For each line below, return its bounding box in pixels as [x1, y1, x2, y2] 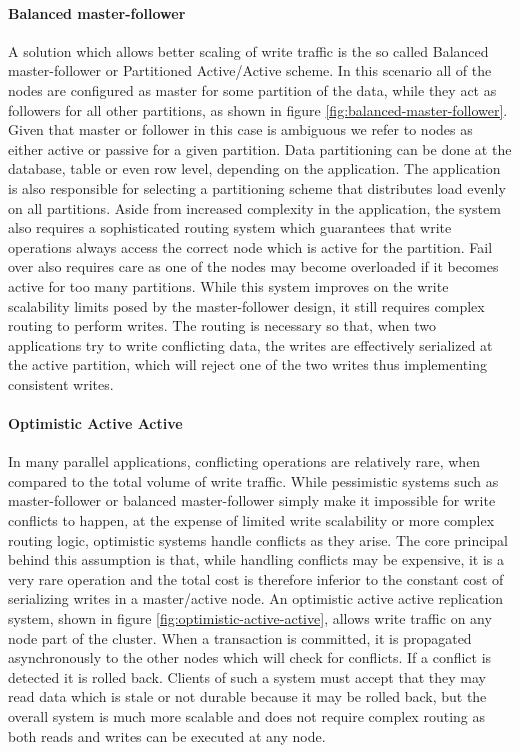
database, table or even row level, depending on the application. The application [8, 158, 501, 179]
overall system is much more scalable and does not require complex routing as [8, 706, 485, 726]
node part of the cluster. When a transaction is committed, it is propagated [8, 627, 472, 648]
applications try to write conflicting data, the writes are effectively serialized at [8, 334, 493, 355]
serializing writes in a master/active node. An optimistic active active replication [8, 588, 504, 609]
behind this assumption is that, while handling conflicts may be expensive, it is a [8, 549, 505, 570]
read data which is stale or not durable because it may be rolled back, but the [8, 686, 487, 707]
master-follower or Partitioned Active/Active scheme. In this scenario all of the [8, 60, 492, 81]
